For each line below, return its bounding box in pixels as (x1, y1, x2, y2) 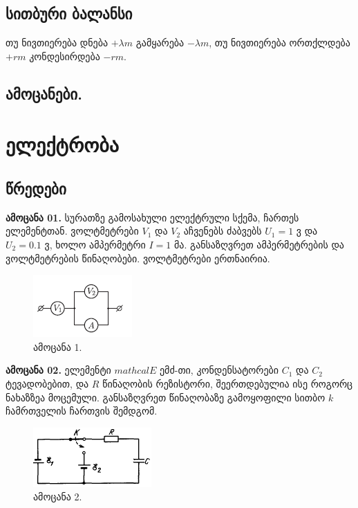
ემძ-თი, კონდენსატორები (159, 363, 279, 377)
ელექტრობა (6, 130, 119, 158)
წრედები (6, 177, 66, 199)
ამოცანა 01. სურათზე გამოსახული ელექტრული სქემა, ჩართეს (6, 210, 299, 224)
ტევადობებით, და (6, 376, 89, 390)
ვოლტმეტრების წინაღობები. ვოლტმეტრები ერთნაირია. (6, 251, 270, 265)
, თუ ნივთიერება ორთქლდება (209, 35, 350, 50)
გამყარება (135, 35, 185, 50)
